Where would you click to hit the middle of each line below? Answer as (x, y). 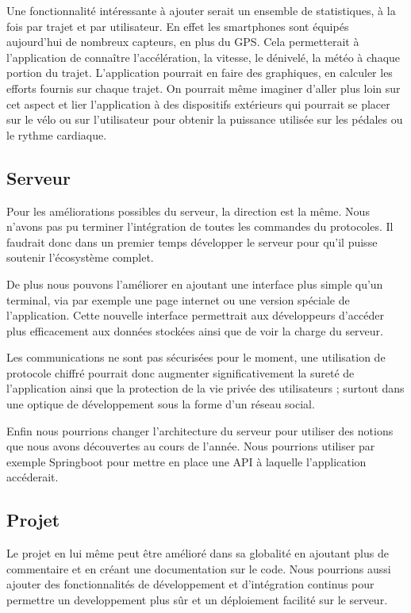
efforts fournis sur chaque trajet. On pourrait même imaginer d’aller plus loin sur (204, 88)
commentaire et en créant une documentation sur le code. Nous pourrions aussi (199, 568)
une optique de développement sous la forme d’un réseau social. (161, 404)
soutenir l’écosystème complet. (80, 257)
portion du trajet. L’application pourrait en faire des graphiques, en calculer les (200, 73)
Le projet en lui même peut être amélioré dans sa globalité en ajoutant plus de (198, 553)
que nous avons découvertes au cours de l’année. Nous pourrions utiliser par (191, 446)
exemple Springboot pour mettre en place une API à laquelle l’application (186, 461)
